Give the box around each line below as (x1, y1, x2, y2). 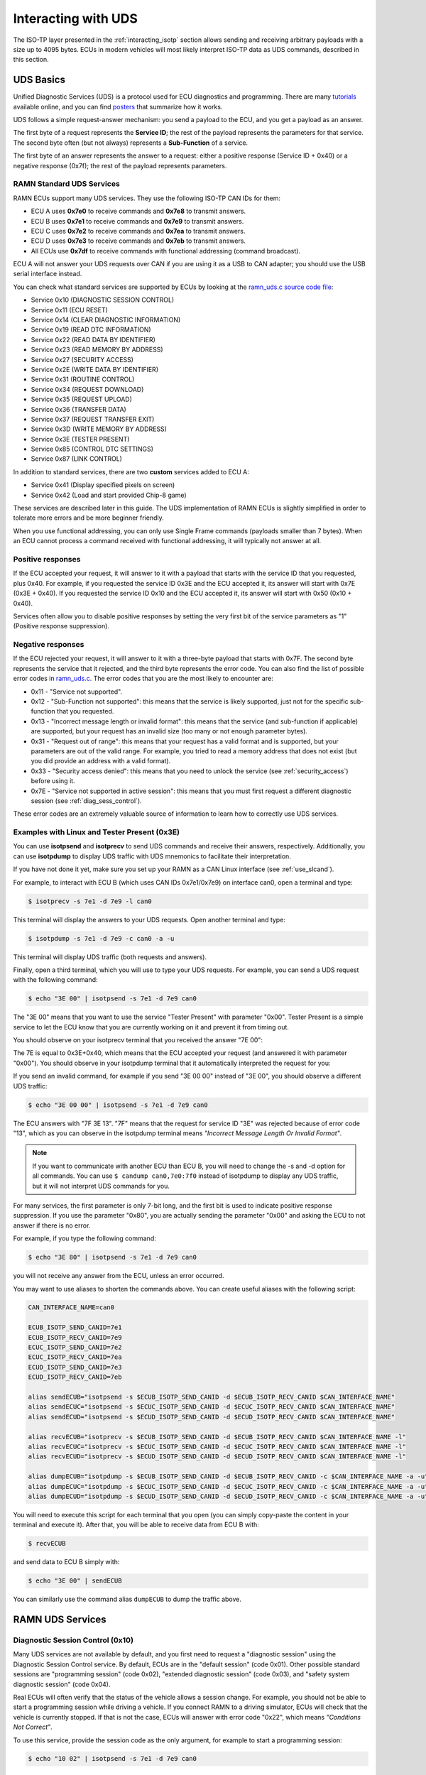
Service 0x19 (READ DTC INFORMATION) (31, 325, 152, 334)
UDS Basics (13, 74, 65, 86)
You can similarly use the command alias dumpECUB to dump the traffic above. (13, 1595, 241, 1604)
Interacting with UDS (13, 11, 138, 26)
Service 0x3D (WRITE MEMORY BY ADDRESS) (31, 425, 167, 433)
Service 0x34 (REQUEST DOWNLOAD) (31, 385, 144, 393)
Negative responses (13, 640, 84, 650)
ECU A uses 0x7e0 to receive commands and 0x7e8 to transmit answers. (31, 207, 246, 216)
